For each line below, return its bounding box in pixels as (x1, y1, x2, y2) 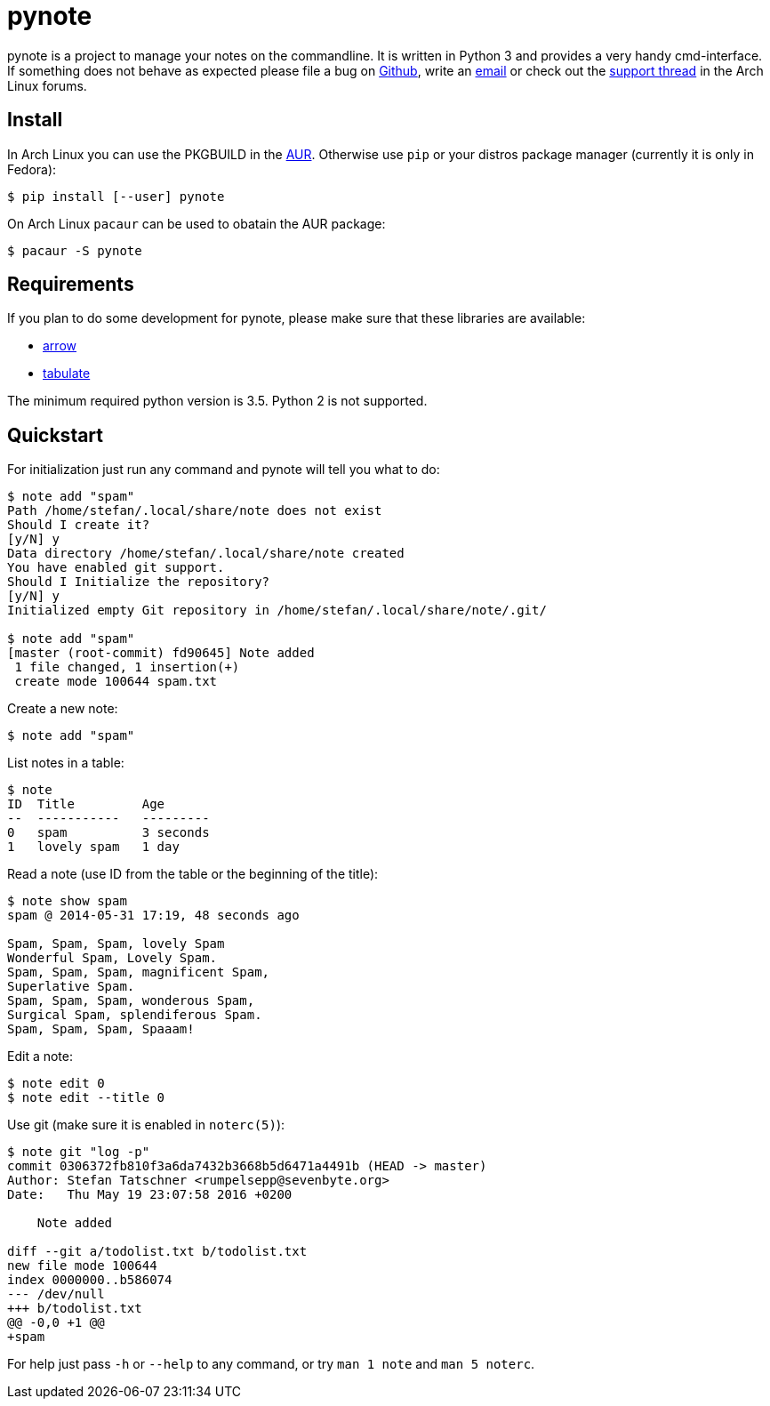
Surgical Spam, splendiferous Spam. (7, 1008, 262, 1023)
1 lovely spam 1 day (7, 840, 180, 855)
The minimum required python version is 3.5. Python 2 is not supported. (7, 393, 428, 409)
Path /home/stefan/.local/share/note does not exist (7, 503, 382, 518)
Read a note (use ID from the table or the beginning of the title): (7, 866, 379, 882)
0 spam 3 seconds (7, 825, 210, 840)
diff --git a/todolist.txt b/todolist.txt (7, 1244, 308, 1259)
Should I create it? (7, 518, 150, 533)
